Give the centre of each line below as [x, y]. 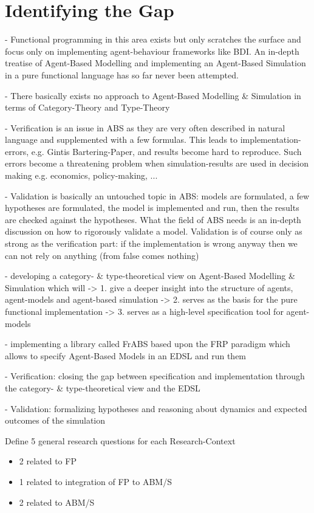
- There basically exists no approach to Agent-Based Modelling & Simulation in [153, 95]
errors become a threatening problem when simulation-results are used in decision [157, 163]
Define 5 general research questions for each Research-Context [120, 440]
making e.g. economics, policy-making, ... [81, 175]
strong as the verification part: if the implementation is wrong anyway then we [151, 243]
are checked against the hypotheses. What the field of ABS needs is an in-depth [153, 219]
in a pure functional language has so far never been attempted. [122, 74]
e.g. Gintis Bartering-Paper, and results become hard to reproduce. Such [166, 151]
